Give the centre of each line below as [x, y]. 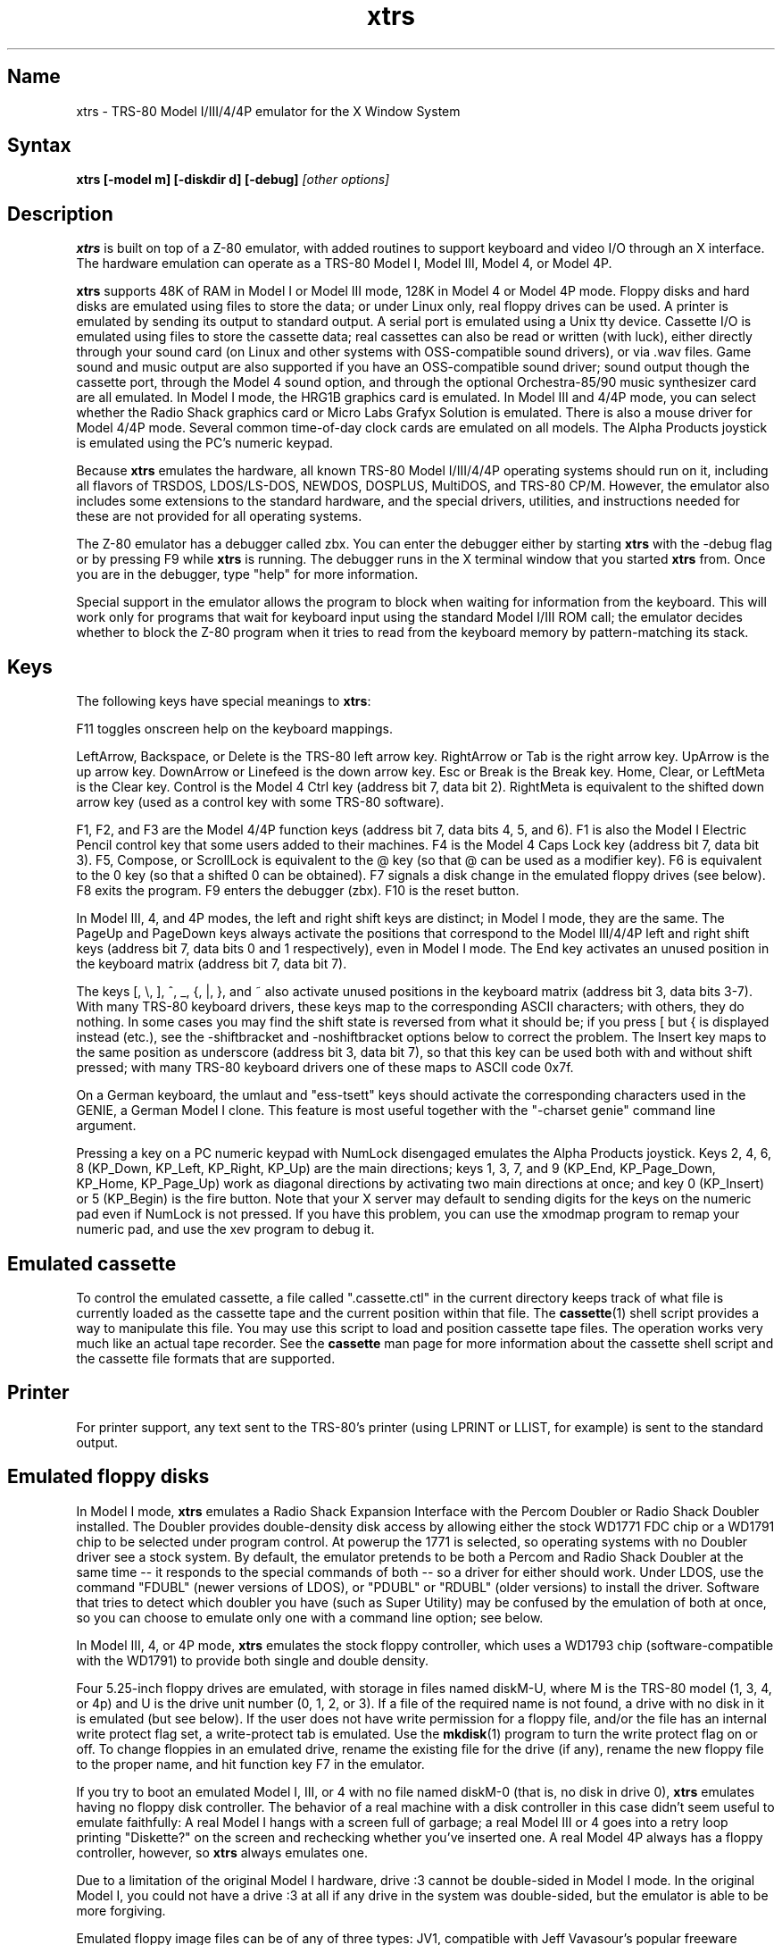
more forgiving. [121, 1910]
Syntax [39, 146]
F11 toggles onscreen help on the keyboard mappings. [235, 729]
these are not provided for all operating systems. [219, 516]
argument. [106, 1126]
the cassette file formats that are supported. [206, 1358]
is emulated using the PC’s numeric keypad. [205, 443]
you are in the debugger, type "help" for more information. [247, 574]
